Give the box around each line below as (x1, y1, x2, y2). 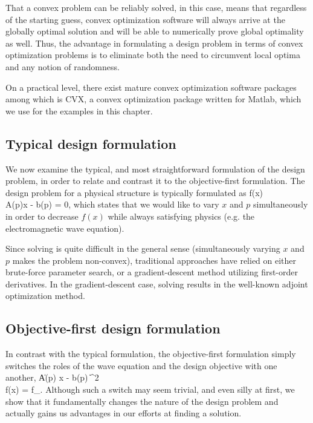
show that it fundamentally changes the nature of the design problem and (5, 395, 279, 407)
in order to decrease (5, 209, 79, 222)
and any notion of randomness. (5, 60, 120, 73)
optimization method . (5, 289, 85, 302)
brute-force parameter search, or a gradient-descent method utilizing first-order (5, 266, 298, 278)
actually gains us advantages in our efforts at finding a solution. (5, 407, 242, 419)
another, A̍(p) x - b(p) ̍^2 (5, 371, 99, 384)
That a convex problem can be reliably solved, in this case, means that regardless (5, 1, 307, 13)
